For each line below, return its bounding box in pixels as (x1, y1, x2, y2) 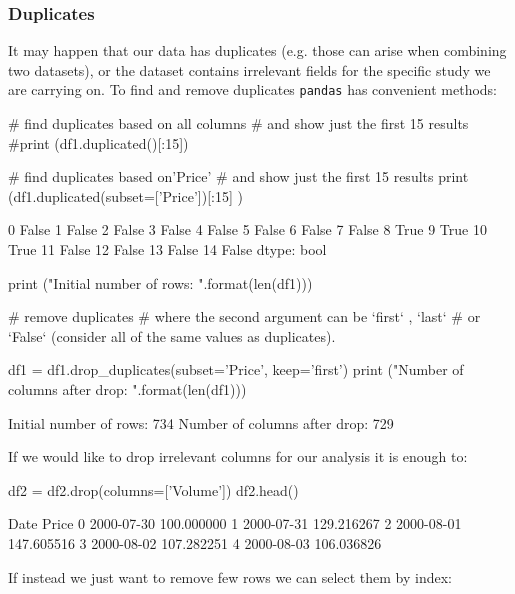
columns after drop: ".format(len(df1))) (8, 379, 247, 399)
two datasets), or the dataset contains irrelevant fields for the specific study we (8, 59, 491, 80)
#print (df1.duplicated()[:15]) (8, 132, 189, 153)
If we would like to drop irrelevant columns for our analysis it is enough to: (8, 446, 468, 467)
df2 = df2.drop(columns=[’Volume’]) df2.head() (8, 479, 299, 500)
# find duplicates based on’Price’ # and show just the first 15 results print (8, 166, 469, 187)
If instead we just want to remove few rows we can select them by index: (8, 566, 453, 587)
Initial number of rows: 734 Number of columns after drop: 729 (8, 412, 394, 433)
